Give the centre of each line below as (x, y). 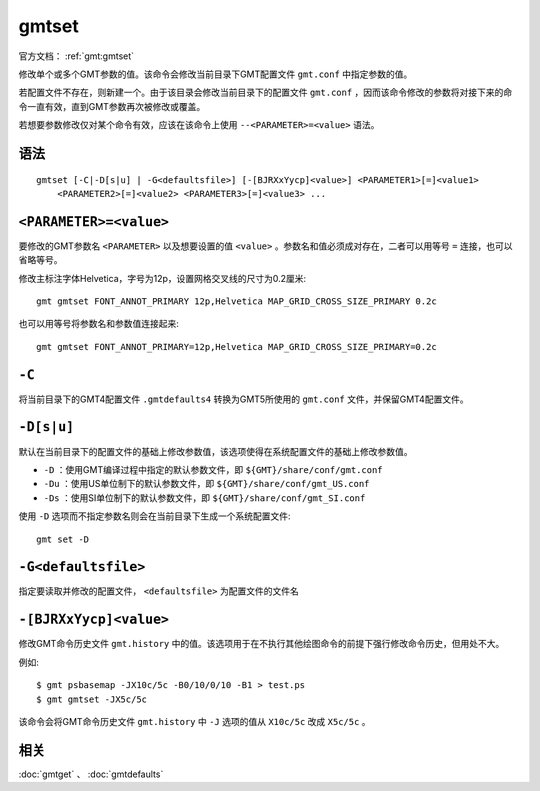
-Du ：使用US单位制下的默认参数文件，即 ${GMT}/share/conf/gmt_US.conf (206, 484)
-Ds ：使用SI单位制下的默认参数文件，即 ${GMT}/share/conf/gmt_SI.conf (204, 497)
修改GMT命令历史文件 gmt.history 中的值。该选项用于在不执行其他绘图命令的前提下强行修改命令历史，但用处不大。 (261, 644)
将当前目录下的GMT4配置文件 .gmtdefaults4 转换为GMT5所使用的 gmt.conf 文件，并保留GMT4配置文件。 (243, 399)
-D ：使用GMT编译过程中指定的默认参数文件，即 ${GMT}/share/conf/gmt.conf (213, 469)
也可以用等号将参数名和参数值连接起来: (99, 324)
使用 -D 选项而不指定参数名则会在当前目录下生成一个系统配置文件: (154, 516)
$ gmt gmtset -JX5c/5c (92, 699)
